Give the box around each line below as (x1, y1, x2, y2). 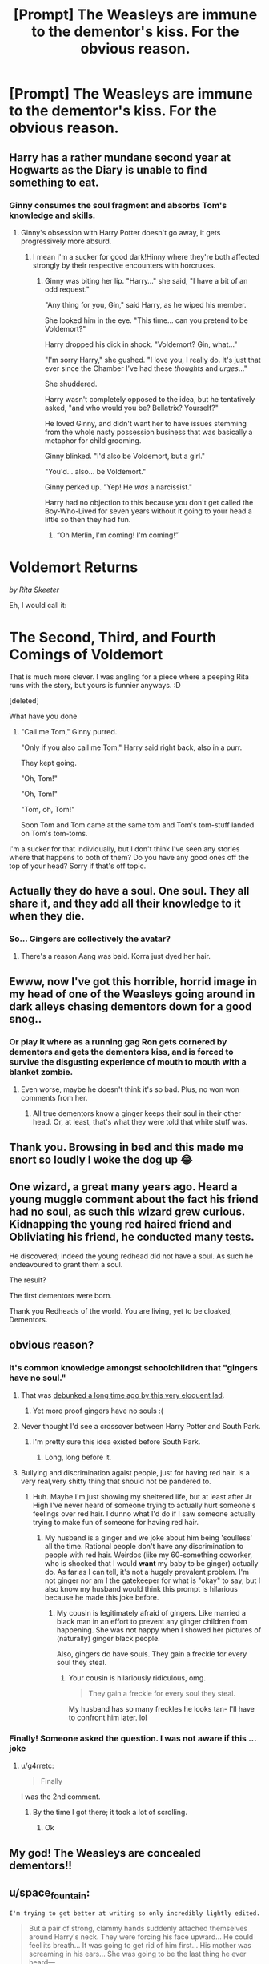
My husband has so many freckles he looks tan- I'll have (68, 1704, 255, 1714)
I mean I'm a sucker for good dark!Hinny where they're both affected (32, 252, 259, 261)
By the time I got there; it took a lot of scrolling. (32, 1808, 187, 1817)
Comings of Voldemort (9, 646, 163, 663)
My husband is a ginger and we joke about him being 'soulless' (44, 1533, 253, 1543)
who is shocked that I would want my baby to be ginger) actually (44, 1559, 259, 1568)
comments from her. (20, 1093, 88, 1103)
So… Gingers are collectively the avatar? (9, 933, 171, 944)
